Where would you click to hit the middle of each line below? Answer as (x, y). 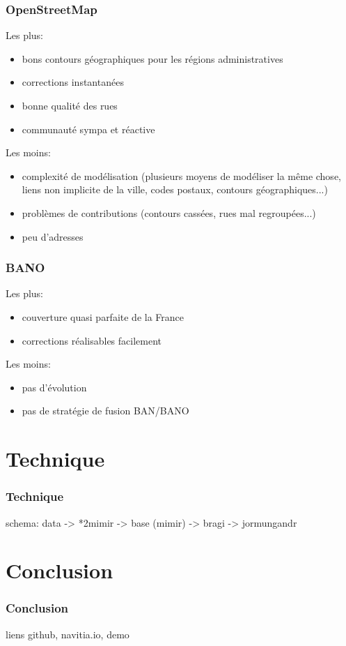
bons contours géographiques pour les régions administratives (152, 58)
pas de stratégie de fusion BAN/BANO (105, 411)
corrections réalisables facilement (92, 340)
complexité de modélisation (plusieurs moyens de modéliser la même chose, (181, 175)
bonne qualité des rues (70, 105)
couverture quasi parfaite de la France (103, 316)
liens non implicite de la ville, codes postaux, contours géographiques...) (175, 189)
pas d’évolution (54, 387)
